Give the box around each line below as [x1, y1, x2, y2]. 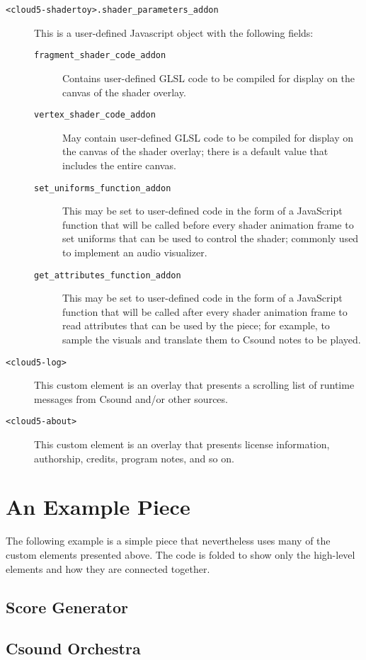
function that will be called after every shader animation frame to [62, 304, 348, 319]
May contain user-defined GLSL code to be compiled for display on [62, 130, 354, 144]
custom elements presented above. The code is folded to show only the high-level [6, 547, 355, 562]
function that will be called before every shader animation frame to [62, 217, 354, 232]
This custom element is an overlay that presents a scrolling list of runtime [34, 377, 355, 392]
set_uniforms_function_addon [34, 183, 171, 193]
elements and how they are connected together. [6, 561, 210, 576]
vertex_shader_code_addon [34, 110, 156, 120]
